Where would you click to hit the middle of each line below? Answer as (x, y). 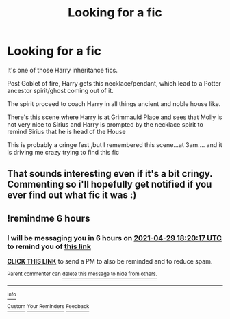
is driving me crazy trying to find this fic (63, 152)
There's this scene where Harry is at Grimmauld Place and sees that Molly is (115, 117)
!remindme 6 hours (49, 218)
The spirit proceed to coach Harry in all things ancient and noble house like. (114, 103)
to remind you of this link (49, 246)
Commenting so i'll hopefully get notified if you (110, 184)
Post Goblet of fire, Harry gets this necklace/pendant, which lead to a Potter (114, 83)
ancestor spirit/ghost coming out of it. (61, 90)
